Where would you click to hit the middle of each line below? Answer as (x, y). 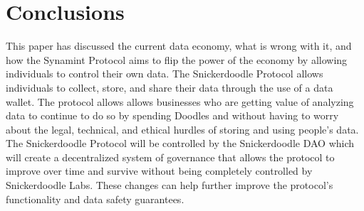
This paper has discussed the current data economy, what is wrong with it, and (179, 46)
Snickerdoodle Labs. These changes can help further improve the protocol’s (170, 185)
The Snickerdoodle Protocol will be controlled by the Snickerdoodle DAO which (180, 143)
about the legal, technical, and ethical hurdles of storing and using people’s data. (182, 129)
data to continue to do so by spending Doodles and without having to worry (172, 115)
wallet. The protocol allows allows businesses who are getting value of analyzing (180, 101)
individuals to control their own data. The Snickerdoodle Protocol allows (165, 74)
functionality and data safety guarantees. (95, 199)
